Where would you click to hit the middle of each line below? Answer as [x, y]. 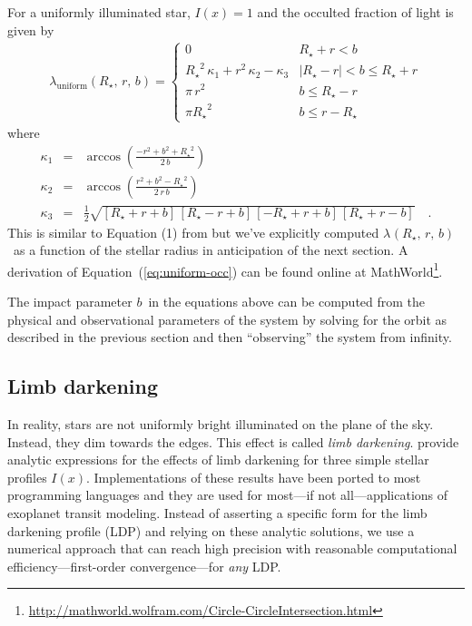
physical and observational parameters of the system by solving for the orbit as [227, 319]
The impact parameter [70, 301]
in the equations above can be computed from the [287, 301]
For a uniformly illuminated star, [99, 12]
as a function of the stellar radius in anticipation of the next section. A [211, 250]
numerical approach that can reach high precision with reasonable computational [232, 548]
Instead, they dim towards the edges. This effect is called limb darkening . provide [233, 441]
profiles [27, 477]
